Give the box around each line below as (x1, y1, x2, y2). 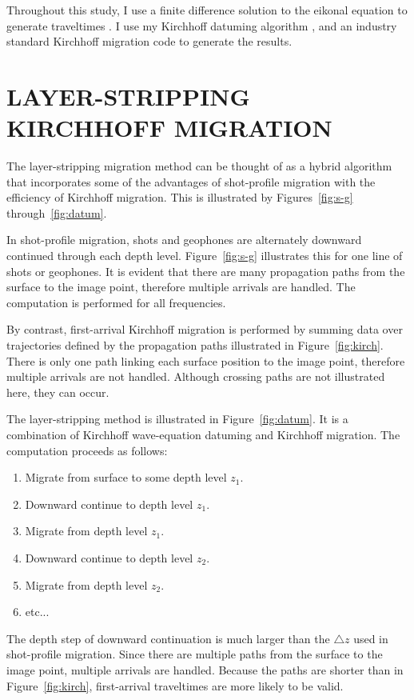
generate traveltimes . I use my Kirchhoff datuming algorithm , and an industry (6, 17, 397, 34)
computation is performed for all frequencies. (6, 294, 226, 310)
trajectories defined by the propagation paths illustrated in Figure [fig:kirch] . (6, 337, 384, 354)
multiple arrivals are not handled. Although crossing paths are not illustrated (6, 368, 385, 385)
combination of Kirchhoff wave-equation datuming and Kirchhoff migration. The (6, 426, 400, 442)
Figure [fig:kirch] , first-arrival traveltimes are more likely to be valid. (6, 677, 344, 694)
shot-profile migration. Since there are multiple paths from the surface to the (6, 646, 383, 662)
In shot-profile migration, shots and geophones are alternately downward (6, 231, 362, 248)
